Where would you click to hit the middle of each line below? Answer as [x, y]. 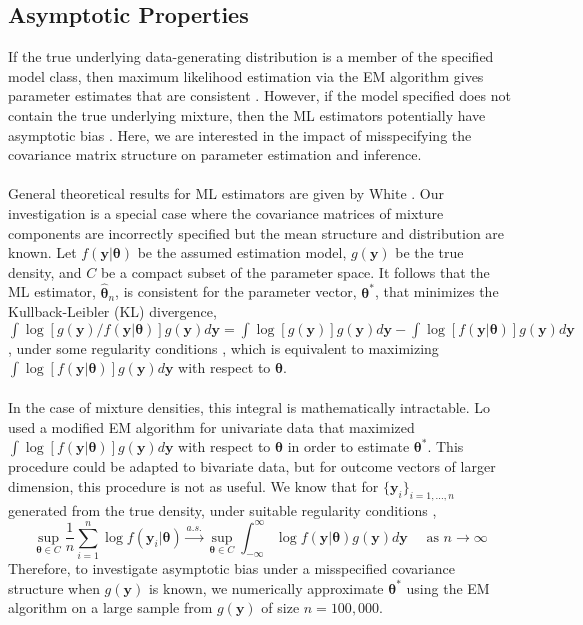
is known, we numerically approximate [266, 587]
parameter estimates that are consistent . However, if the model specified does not [259, 95]
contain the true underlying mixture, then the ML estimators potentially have [247, 114]
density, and [45, 271]
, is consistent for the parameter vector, [236, 291]
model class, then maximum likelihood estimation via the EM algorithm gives [246, 75]
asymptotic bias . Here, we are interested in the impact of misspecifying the [240, 134]
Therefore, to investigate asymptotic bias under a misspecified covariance [231, 567]
